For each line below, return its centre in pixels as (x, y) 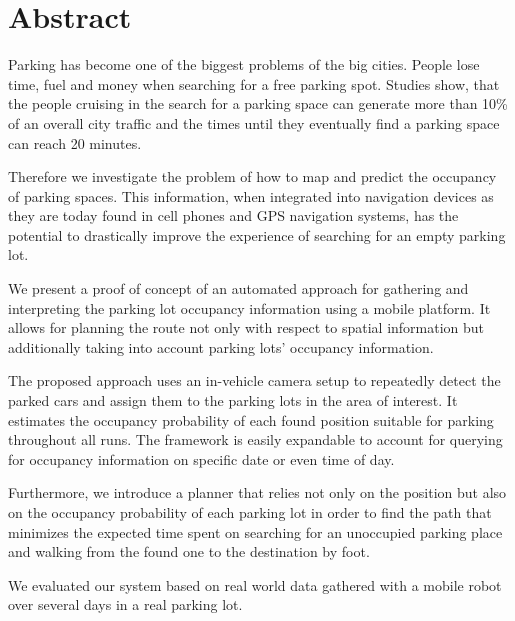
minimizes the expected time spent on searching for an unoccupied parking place (255, 531)
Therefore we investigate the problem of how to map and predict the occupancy (252, 176)
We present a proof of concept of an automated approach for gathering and (238, 288)
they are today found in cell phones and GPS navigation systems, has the (233, 215)
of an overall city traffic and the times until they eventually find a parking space (254, 122)
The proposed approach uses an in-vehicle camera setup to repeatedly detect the (254, 380)
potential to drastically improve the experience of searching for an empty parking (257, 234)
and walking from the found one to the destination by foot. (189, 551)
